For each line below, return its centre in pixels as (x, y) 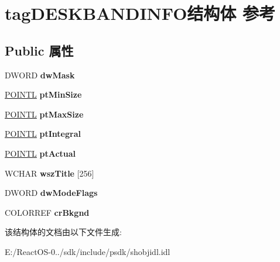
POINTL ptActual (40, 153)
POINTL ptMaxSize (44, 114)
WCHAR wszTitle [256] (49, 173)
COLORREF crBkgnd (47, 212)
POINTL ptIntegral (43, 134)
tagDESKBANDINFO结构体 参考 (140, 13)
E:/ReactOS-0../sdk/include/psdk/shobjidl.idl (88, 251)
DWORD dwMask (40, 75)
